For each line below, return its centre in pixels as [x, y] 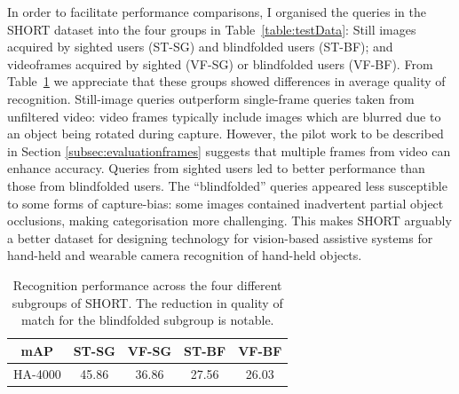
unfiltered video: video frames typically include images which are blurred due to [224, 116]
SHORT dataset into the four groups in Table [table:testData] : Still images [212, 29]
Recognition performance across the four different [147, 284]
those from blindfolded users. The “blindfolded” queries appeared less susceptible [227, 185]
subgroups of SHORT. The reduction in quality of [147, 302]
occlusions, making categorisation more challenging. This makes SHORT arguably [229, 221]
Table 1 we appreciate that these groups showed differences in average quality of [226, 81]
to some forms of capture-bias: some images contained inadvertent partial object [226, 203]
